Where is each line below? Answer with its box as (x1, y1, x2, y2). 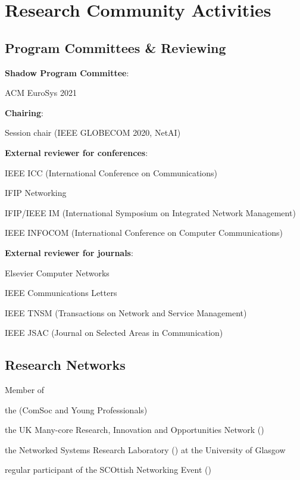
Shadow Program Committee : (5, 66, 129, 79)
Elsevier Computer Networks (5, 266, 110, 279)
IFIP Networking (5, 186, 67, 199)
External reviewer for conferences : (5, 146, 148, 158)
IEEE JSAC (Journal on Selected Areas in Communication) (5, 326, 223, 339)
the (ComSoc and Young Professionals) (5, 403, 148, 416)
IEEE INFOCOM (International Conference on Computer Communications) (5, 226, 283, 239)
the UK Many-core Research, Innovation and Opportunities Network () (5, 423, 264, 436)
